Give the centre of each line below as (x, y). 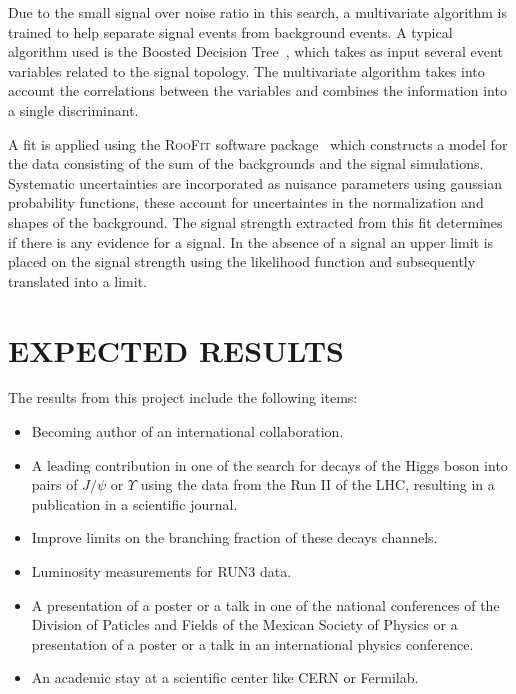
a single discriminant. (73, 109)
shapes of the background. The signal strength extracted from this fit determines (255, 221)
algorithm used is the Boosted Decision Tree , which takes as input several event (255, 51)
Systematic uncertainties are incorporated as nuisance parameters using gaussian (255, 182)
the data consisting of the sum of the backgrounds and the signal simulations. (246, 163)
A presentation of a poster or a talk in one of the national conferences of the (265, 604)
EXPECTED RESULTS (176, 349)
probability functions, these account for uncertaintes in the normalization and (246, 202)
